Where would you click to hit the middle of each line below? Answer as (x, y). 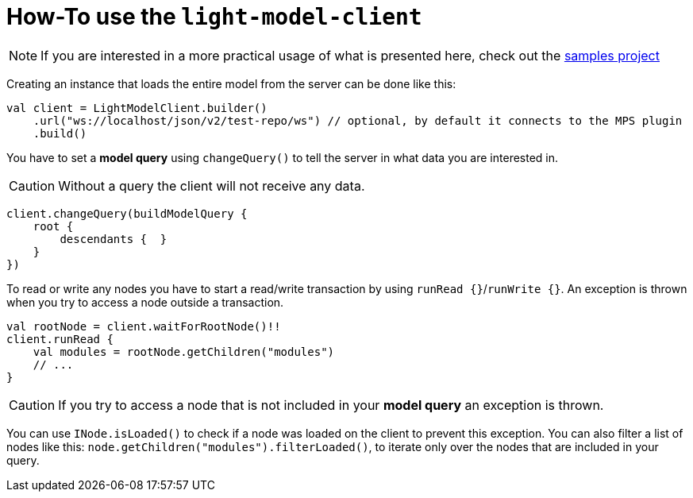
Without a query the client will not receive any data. (212, 185)
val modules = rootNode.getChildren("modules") (184, 351)
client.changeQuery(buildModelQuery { (127, 213)
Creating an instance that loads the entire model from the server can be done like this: (231, 83)
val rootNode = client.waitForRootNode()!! (144, 326)
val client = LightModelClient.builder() (137, 108)
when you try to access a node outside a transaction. (145, 302)
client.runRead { (60, 339)
